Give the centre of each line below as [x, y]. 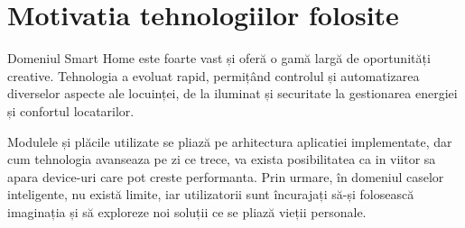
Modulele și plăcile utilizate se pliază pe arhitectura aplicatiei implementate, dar [230, 141]
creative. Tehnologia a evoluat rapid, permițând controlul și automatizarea [214, 75]
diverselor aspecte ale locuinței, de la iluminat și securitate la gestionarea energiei [232, 93]
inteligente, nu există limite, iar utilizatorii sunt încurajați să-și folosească [211, 194]
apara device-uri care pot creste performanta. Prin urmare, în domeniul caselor [226, 176]
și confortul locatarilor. [71, 110]
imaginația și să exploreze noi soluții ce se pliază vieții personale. [187, 211]
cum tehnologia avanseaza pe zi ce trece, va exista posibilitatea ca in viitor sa [222, 159]
